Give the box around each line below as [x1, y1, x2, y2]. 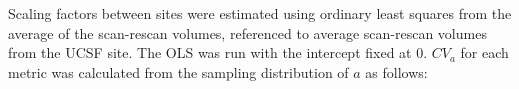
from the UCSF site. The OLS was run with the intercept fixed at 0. [8, 42, 428, 63]
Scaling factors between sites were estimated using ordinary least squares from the [8, 3, 512, 23]
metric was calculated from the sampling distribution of [8, 61, 349, 82]
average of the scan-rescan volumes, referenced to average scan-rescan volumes [8, 22, 487, 43]
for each [460, 42, 509, 63]
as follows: [365, 61, 428, 82]
